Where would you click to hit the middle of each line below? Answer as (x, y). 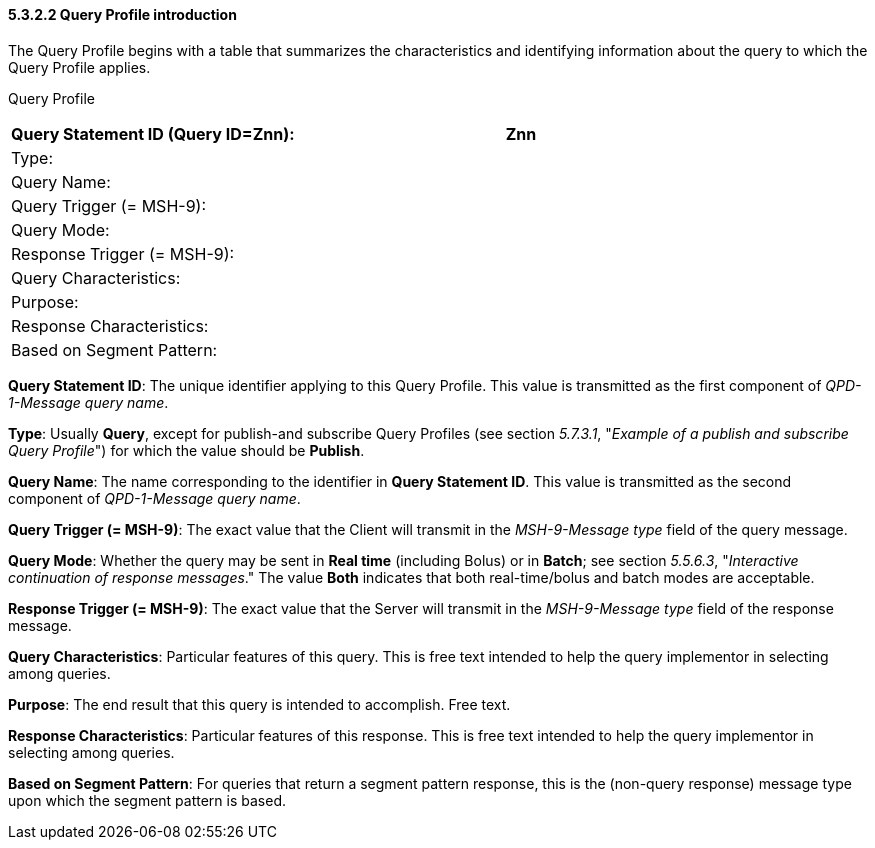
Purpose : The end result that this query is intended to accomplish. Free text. (259, 704)
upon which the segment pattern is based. (147, 800)
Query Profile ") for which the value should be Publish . (186, 450)
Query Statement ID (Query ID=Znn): (153, 133)
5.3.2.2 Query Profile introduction (122, 14)
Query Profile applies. (79, 67)
